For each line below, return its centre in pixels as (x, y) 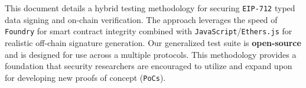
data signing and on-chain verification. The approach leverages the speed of (141, 19)
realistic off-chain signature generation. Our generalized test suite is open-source (153, 42)
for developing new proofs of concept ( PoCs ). (85, 77)
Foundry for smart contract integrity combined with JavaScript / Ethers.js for (149, 31)
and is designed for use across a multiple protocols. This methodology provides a (151, 54)
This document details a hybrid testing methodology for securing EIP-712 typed (150, 8)
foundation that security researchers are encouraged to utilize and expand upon (149, 66)
